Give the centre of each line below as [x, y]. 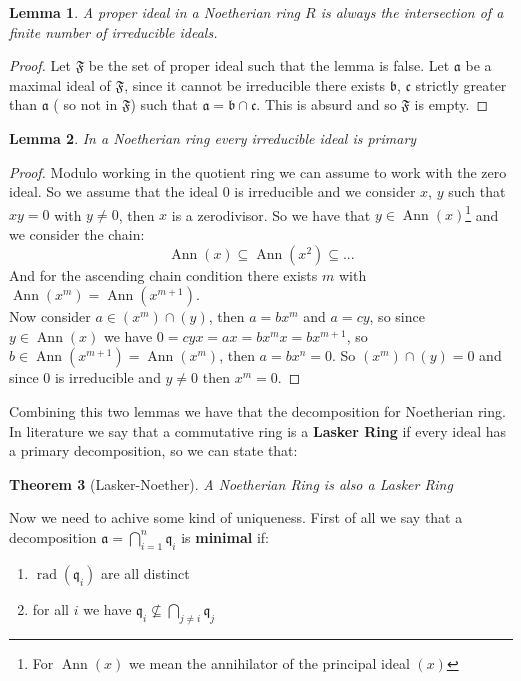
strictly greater [461, 84]
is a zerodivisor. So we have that [271, 214]
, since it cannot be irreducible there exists [255, 84]
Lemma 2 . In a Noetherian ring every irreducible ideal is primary [213, 137]
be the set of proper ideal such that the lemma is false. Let [269, 65]
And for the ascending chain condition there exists [163, 274]
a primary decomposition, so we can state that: [153, 450]
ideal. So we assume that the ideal [113, 191]
